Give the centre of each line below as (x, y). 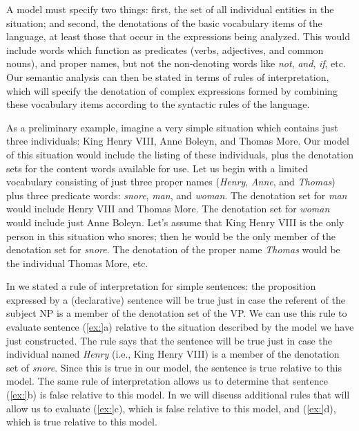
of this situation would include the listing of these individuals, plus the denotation (180, 154)
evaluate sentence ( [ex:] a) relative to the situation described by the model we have (180, 327)
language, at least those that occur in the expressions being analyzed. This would (178, 36)
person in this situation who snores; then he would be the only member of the (171, 236)
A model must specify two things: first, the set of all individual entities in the (170, 9)
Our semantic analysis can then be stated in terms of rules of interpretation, (168, 76)
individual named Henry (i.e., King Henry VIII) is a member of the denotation (173, 354)
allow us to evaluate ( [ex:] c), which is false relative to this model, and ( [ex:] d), (171, 408)
